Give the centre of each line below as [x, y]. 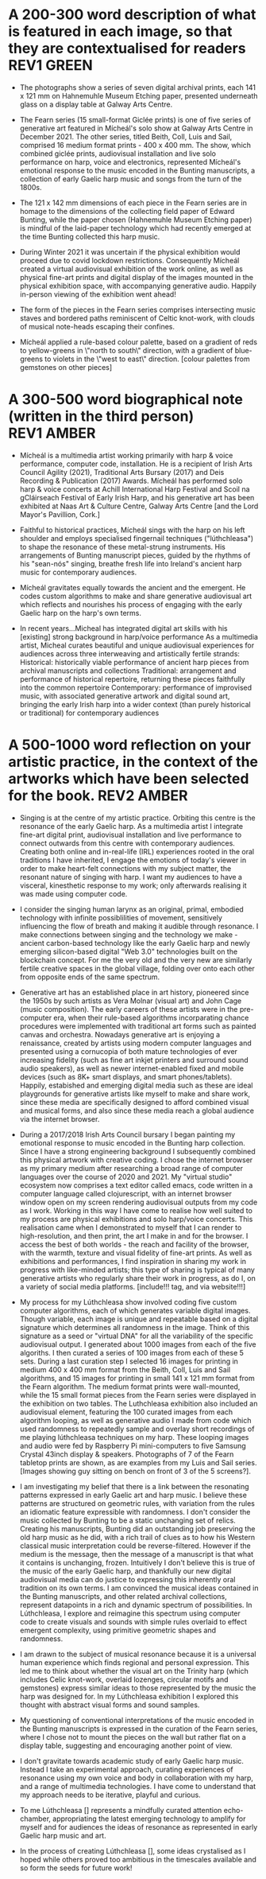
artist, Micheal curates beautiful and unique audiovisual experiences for [137, 645]
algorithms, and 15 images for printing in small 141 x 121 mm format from [137, 1378]
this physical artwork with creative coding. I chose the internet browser [136, 1160]
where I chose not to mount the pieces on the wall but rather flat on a [133, 1737]
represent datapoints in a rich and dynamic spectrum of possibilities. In [136, 1605]
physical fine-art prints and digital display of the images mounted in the [137, 277]
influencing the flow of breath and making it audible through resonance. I [139, 926]
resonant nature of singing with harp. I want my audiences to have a [131, 877]
